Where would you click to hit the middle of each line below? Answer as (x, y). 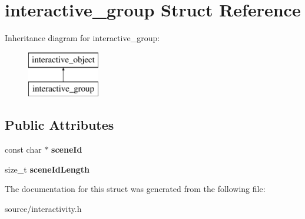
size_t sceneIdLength (47, 169)
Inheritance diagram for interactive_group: (82, 38)
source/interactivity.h (43, 208)
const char (23, 149)
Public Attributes (59, 125)
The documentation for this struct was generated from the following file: (135, 189)
